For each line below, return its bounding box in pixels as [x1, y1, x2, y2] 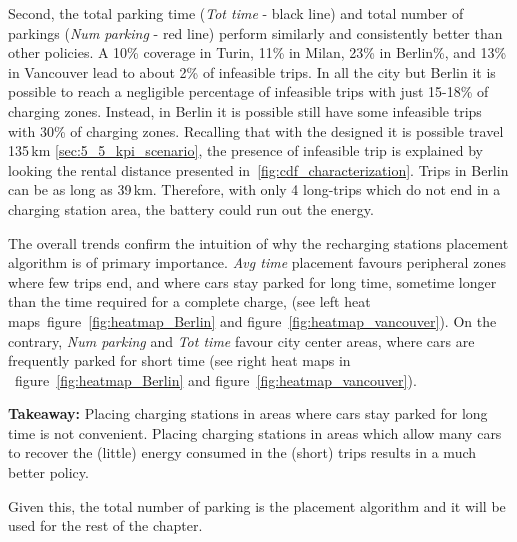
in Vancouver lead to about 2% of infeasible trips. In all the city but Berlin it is [8, 61, 496, 82]
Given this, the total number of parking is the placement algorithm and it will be [8, 495, 506, 516]
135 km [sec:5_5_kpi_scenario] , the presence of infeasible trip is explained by [8, 140, 483, 161]
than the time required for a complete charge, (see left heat [8, 291, 371, 312]
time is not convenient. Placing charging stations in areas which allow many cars [8, 422, 502, 443]
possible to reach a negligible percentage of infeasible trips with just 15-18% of [8, 81, 489, 102]
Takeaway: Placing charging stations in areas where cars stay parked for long [8, 403, 488, 424]
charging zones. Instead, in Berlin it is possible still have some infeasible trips [8, 100, 482, 121]
